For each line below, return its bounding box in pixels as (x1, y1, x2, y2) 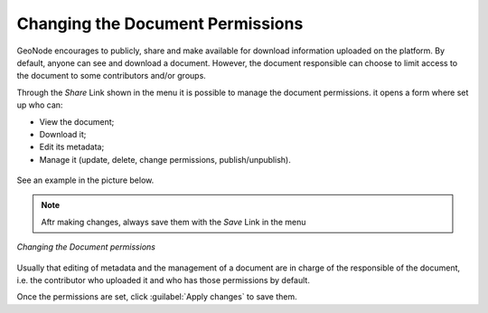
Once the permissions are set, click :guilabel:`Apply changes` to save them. (16, 291, 297, 302)
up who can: (16, 100, 63, 110)
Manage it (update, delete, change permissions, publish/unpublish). (39, 154, 291, 165)
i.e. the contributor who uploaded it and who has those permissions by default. (16, 275, 311, 286)
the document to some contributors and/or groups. (16, 71, 207, 81)
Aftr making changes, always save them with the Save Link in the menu (41, 216, 306, 227)
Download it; (39, 128, 87, 139)
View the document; (39, 116, 115, 127)
